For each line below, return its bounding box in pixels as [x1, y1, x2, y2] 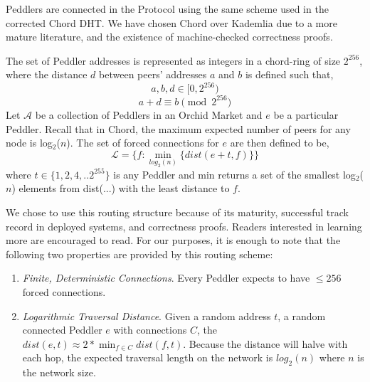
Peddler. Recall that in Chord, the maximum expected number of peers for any [6, 121, 351, 136]
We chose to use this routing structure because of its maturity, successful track [6, 205, 349, 220]
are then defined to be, [230, 135, 329, 150]
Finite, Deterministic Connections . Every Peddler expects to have [22, 270, 310, 285]
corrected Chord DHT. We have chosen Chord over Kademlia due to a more [6, 15, 337, 30]
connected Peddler [22, 322, 102, 337]
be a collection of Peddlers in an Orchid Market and [35, 107, 263, 122]
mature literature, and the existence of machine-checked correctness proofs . [6, 29, 333, 44]
